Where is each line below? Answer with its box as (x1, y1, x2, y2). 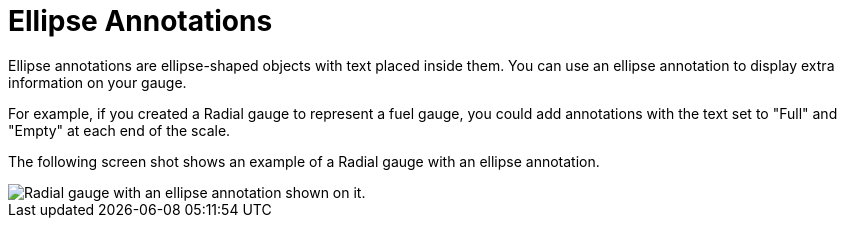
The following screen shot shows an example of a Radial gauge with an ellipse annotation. (8, 152, 600, 170)
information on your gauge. (8, 73, 187, 91)
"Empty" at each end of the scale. (8, 121, 231, 139)
